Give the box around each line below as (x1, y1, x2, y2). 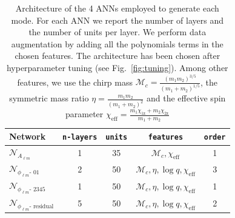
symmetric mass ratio (9, 92, 89, 104)
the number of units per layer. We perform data (28, 26, 207, 38)
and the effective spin (147, 92, 226, 104)
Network (9, 130, 46, 143)
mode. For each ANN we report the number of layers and (11, 13, 223, 26)
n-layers (62, 133, 98, 142)
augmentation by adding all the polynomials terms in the (11, 37, 223, 50)
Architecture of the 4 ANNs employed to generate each (15, 2, 219, 14)
